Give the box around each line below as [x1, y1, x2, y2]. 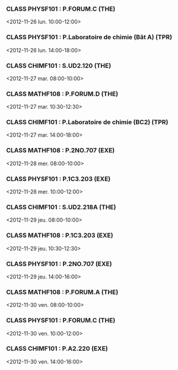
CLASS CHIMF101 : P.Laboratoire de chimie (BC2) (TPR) [6, 118, 169, 127]
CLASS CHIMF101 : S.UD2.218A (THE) [6, 203, 116, 211]
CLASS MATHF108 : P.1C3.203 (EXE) [6, 231, 114, 239]
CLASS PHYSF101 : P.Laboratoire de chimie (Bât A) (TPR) [6, 33, 173, 42]
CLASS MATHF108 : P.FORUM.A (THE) [6, 287, 119, 296]
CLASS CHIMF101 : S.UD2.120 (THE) [6, 61, 112, 69]
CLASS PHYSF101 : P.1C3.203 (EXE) [6, 175, 111, 183]
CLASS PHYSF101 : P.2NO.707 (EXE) [6, 260, 112, 268]
